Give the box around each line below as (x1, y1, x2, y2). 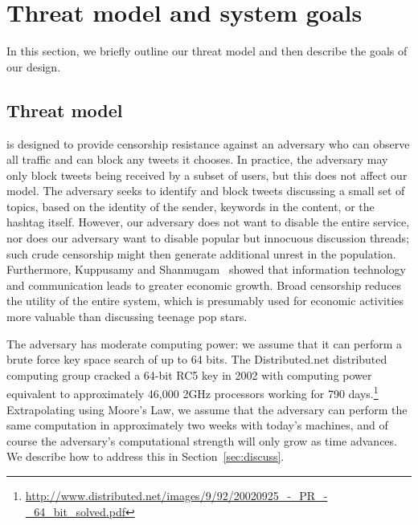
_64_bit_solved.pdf (25, 503, 125, 519)
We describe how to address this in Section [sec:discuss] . (6, 448, 285, 465)
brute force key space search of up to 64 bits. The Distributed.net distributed (6, 351, 387, 368)
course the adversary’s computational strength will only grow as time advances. (6, 432, 397, 449)
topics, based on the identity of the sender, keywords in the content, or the (6, 197, 375, 214)
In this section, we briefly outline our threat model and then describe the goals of (6, 43, 408, 59)
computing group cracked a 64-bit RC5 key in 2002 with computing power (6, 366, 372, 383)
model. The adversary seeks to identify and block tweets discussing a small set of (6, 182, 405, 199)
